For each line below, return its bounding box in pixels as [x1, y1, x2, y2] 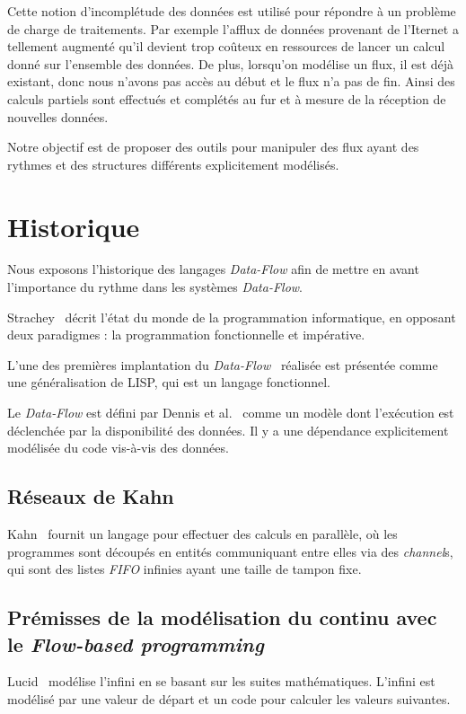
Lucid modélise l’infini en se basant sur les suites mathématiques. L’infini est [7, 672, 435, 691]
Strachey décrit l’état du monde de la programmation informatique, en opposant [7, 307, 456, 326]
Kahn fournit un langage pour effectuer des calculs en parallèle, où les [7, 524, 398, 543]
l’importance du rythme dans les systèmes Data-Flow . [7, 278, 303, 296]
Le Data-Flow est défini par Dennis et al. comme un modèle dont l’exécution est [7, 403, 454, 422]
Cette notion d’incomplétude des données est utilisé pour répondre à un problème [7, 2, 456, 20]
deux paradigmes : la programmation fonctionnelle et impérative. [7, 325, 365, 344]
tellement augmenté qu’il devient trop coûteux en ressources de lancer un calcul [7, 37, 445, 56]
